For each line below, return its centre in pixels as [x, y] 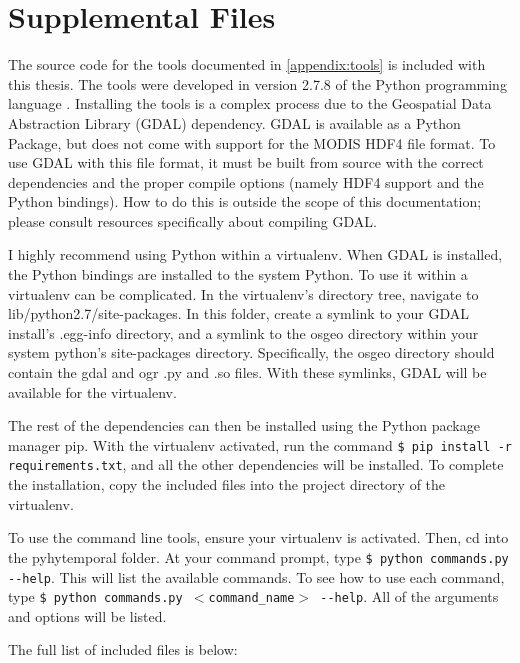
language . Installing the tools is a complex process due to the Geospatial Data [250, 103]
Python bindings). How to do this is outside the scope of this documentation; [245, 201]
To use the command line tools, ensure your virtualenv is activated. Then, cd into [258, 537]
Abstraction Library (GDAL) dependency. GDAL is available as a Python [234, 122]
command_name [251, 598]
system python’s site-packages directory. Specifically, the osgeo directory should [251, 352]
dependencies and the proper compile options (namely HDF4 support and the [246, 181]
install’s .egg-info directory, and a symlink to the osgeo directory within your [243, 332]
